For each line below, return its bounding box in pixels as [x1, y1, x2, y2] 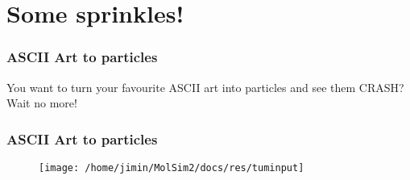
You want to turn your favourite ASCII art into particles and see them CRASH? [6, 78, 404, 95]
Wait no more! [6, 94, 77, 111]
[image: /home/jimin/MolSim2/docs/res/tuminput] [39, 162, 304, 174]
